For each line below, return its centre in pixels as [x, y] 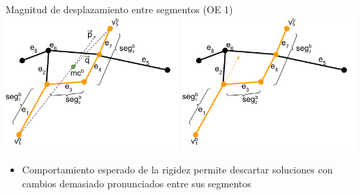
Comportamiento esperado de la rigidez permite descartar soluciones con [177, 170]
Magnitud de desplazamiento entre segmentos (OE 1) [119, 9]
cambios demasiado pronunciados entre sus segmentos [137, 183]
